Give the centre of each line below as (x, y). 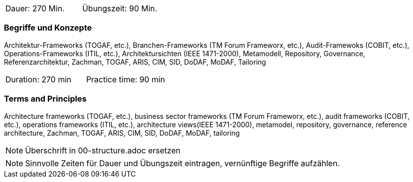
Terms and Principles (45, 99)
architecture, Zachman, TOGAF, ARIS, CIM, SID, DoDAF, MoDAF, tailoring (122, 133)
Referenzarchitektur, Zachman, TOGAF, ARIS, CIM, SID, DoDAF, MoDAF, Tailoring (135, 62)
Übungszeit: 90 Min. (120, 8)
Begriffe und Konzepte (48, 28)
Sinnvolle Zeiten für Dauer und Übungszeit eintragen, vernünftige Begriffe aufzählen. (183, 163)
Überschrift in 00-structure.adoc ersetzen (103, 150)
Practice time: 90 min (125, 79)
